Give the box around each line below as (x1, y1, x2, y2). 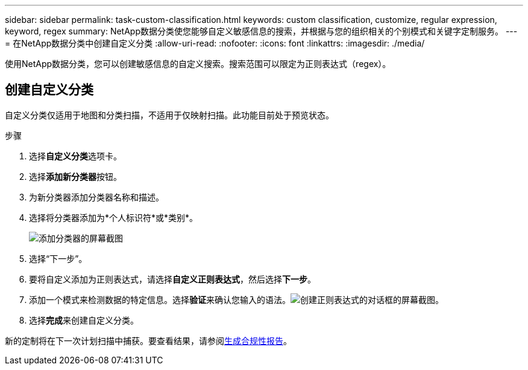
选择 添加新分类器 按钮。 (29, 171, 122, 182)
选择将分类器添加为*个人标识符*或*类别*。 (29, 212, 198, 223)
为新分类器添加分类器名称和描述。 (29, 191, 164, 202)
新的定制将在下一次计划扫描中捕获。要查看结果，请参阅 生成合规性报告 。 (5, 335, 292, 346)
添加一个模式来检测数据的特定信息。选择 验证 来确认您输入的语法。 (29, 294, 291, 305)
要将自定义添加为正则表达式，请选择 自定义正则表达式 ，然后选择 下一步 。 (29, 273, 316, 284)
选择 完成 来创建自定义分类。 (29, 314, 139, 325)
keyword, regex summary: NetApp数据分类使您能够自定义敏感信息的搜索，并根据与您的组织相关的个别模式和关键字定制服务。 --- (5, 26, 518, 36)
